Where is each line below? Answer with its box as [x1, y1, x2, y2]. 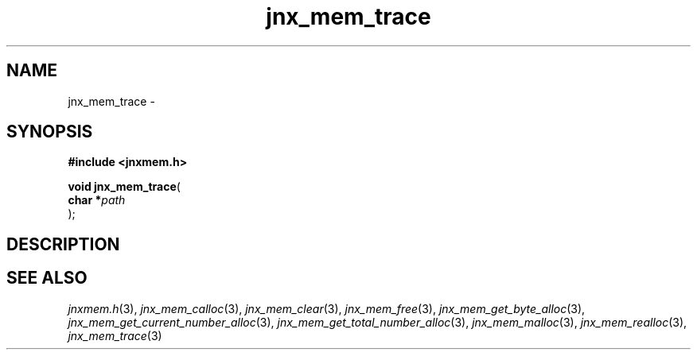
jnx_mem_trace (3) [68, 328, 162, 342]
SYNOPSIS [6, 122, 93, 142]
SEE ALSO [6, 268, 88, 288]
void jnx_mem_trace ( [68, 180, 181, 194]
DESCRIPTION [6, 234, 120, 254]
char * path [68, 193, 126, 207]
